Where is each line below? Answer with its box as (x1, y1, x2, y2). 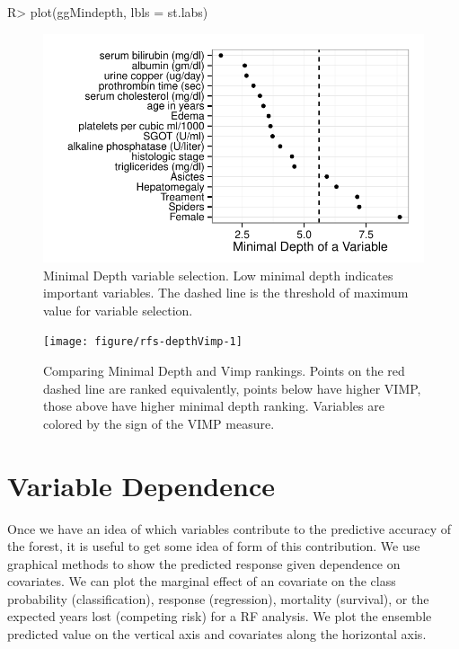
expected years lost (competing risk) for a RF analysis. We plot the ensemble (7, 607, 432, 626)
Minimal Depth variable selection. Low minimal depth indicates (43, 265, 393, 284)
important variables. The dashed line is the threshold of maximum (43, 283, 409, 302)
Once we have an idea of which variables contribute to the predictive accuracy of (7, 519, 452, 538)
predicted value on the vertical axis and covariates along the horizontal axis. (7, 625, 427, 644)
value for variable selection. (43, 300, 193, 319)
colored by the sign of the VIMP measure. (43, 413, 275, 432)
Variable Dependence (7, 467, 275, 503)
